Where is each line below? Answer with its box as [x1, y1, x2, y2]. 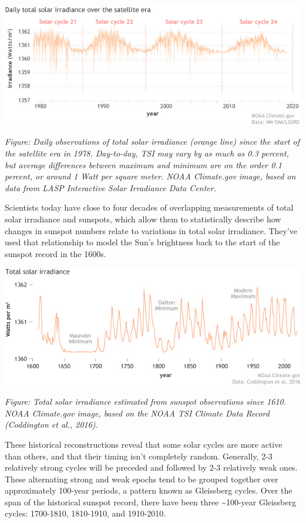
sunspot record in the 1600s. [5, 247, 106, 259]
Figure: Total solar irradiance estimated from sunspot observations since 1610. [5, 395, 286, 408]
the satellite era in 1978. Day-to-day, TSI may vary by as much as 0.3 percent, [5, 147, 289, 159]
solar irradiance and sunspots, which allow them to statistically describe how [5, 213, 281, 225]
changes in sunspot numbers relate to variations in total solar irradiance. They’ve [5, 224, 298, 236]
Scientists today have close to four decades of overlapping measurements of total [5, 201, 294, 214]
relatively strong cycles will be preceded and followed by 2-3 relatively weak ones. [5, 461, 298, 474]
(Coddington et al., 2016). [5, 418, 98, 431]
